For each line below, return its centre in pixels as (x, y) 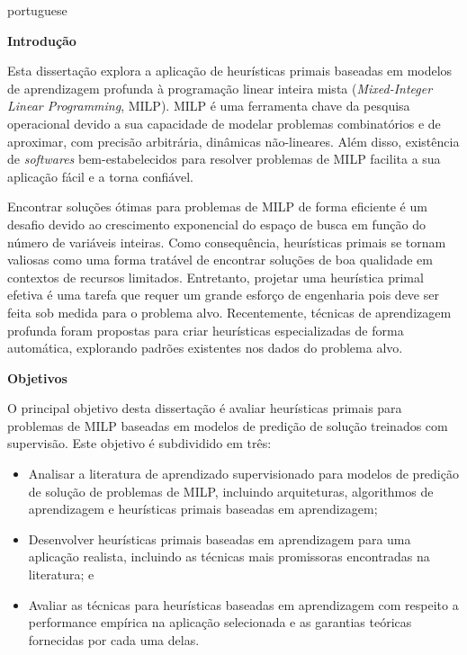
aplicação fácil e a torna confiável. (100, 176)
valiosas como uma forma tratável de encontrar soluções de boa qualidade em (220, 260)
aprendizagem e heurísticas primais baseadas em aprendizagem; (203, 509)
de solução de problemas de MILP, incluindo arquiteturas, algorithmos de (231, 491)
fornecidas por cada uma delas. (114, 639)
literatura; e (61, 574)
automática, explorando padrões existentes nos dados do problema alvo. (205, 348)
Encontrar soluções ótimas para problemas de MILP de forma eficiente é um (217, 206)
